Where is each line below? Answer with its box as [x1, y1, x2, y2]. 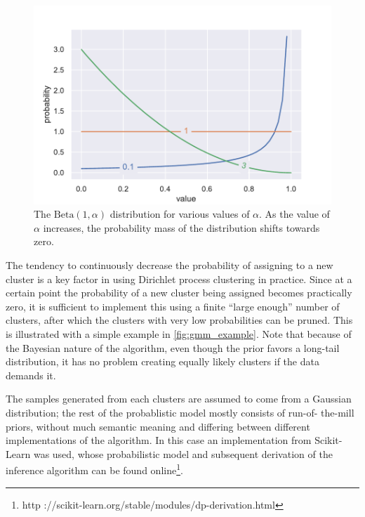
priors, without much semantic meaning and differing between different [6, 419, 310, 433]
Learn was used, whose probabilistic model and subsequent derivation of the [6, 446, 333, 461]
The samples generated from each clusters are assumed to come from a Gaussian [6, 391, 352, 406]
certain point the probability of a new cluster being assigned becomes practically [6, 285, 352, 300]
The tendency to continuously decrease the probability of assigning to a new [6, 258, 333, 273]
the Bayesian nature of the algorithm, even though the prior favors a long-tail [6, 340, 340, 355]
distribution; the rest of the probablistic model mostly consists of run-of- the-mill [6, 405, 354, 419]
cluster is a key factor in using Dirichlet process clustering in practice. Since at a [6, 271, 352, 286]
